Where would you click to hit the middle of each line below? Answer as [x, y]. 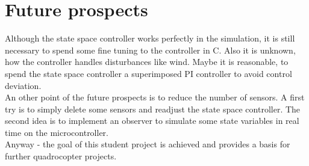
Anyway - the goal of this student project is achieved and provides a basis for [148, 144]
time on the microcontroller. [57, 132]
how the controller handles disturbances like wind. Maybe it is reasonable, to [147, 62]
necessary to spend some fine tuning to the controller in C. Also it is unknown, [150, 50]
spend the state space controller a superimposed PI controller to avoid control [148, 73]
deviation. [23, 85]
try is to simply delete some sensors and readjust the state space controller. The [153, 109]
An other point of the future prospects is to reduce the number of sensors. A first [155, 97]
